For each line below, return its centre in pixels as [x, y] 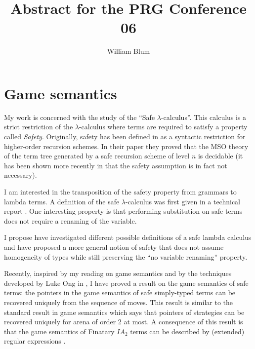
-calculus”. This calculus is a [204, 117]
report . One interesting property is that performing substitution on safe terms [123, 211]
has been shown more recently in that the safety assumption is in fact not [116, 165]
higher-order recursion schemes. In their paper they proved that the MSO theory [126, 146]
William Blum [128, 51]
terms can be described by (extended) [187, 331]
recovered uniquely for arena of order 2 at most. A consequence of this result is [124, 322]
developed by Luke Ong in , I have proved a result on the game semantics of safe [126, 283]
